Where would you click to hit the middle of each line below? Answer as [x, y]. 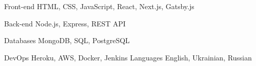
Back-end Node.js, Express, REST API [65, 23]
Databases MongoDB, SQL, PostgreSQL [67, 40]
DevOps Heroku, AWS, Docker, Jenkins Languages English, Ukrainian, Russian [128, 57]
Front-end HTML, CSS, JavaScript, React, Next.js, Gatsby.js [99, 6]
